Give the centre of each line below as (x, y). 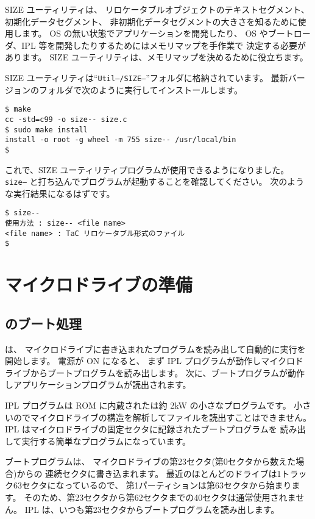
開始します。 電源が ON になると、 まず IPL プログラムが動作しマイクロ (150, 361)
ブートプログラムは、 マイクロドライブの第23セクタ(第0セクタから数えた (150, 461)
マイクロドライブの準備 (99, 285)
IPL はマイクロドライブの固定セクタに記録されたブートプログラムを (141, 429)
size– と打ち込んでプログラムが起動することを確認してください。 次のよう (155, 181)
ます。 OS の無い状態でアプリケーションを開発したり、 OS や (145, 33)
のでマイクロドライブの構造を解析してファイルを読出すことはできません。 (162, 417)
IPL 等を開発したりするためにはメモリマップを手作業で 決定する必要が (164, 45)
